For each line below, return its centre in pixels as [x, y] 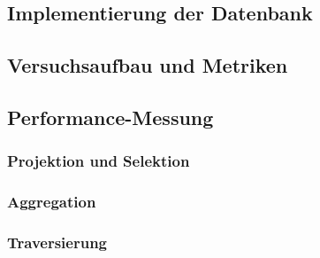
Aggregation [52, 202]
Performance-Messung [110, 117]
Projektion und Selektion [99, 161]
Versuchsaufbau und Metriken [148, 65]
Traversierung [57, 242]
